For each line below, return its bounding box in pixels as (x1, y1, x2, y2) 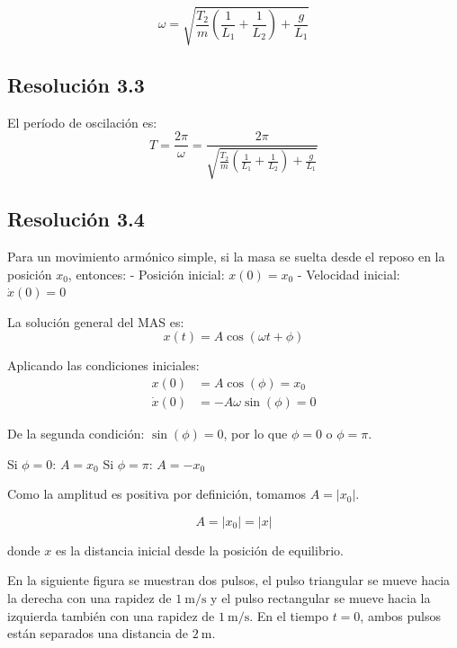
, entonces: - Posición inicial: (67, 264, 225, 283)
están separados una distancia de (7, 624, 189, 643)
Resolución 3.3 (7, 70, 145, 98)
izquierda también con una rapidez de (7, 606, 215, 625)
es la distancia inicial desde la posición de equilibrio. (55, 540, 344, 559)
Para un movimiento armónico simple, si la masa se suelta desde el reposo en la (7, 247, 445, 265)
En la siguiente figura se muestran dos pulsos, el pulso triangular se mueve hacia (7, 571, 451, 590)
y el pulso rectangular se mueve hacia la (211, 589, 431, 607)
